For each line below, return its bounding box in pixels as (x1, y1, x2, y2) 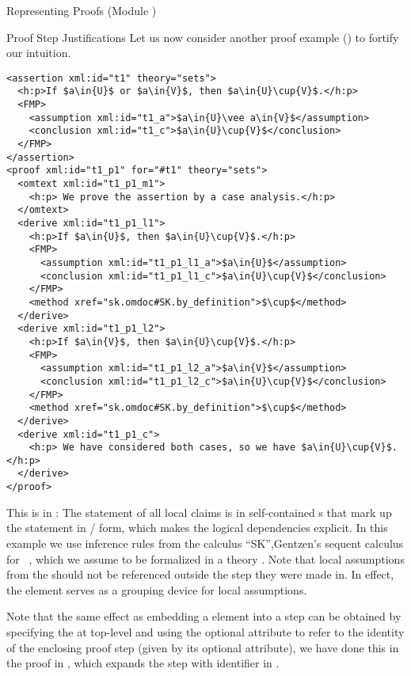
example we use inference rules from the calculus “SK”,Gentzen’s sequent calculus (6, 534, 404, 551)
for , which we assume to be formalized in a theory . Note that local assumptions (6, 550, 405, 567)
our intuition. (6, 44, 71, 61)
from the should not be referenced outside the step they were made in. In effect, (6, 566, 394, 583)
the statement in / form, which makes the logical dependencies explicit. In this (6, 519, 388, 536)
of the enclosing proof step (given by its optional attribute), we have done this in (6, 639, 399, 655)
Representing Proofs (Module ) (6, 2, 157, 18)
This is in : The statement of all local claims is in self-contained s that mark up (6, 503, 392, 520)
